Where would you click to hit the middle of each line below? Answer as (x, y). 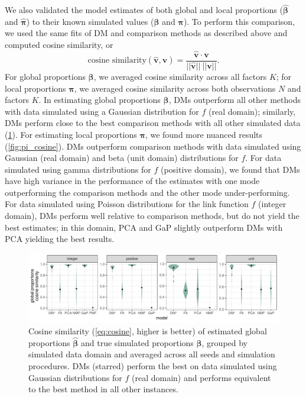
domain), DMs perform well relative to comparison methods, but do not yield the (152, 216)
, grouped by (225, 342)
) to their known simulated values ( (90, 21)
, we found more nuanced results (204, 134)
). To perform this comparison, (239, 21)
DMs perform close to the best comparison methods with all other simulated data (153, 123)
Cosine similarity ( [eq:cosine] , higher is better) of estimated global (148, 331)
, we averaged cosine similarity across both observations (175, 88)
